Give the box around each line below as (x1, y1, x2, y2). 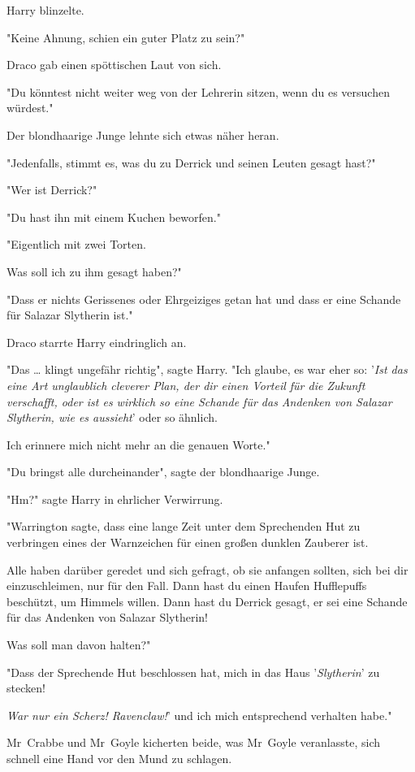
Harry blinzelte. (6, 2, 84, 18)
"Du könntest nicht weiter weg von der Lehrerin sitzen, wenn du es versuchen (6, 83, 390, 100)
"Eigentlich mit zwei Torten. (6, 236, 146, 253)
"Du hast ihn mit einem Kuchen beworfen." (6, 208, 221, 225)
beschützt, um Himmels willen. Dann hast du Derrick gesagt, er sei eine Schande (6, 592, 408, 609)
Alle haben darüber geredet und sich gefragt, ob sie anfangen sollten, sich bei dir (6, 561, 409, 578)
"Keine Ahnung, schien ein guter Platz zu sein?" (6, 28, 245, 46)
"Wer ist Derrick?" (6, 181, 97, 198)
